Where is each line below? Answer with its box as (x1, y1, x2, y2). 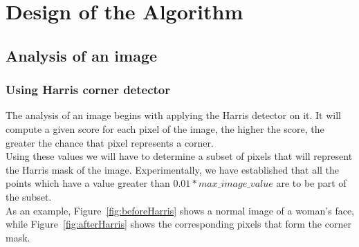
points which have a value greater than (6, 176, 170, 190)
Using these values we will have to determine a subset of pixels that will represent (6, 149, 353, 163)
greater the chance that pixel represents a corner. (6, 135, 214, 149)
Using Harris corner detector (6, 81, 170, 98)
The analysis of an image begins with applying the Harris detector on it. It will (6, 108, 341, 122)
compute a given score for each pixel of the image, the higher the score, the (6, 121, 324, 136)
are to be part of (276, 176, 347, 190)
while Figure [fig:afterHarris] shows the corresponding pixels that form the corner (6, 217, 351, 231)
